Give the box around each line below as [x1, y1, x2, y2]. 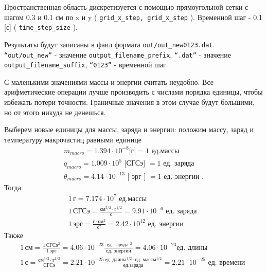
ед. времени [208, 259, 245, 266]
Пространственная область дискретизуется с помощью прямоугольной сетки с [4, 2, 248, 12]
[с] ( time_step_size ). [4, 22, 78, 32]
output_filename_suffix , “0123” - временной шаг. [4, 59, 168, 70]
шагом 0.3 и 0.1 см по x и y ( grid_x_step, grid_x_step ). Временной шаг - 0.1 [4, 11, 263, 22]
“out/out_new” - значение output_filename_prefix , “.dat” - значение [4, 49, 231, 60]
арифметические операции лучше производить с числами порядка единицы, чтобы [4, 86, 263, 97]
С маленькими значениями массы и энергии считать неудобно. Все [4, 76, 214, 87]
